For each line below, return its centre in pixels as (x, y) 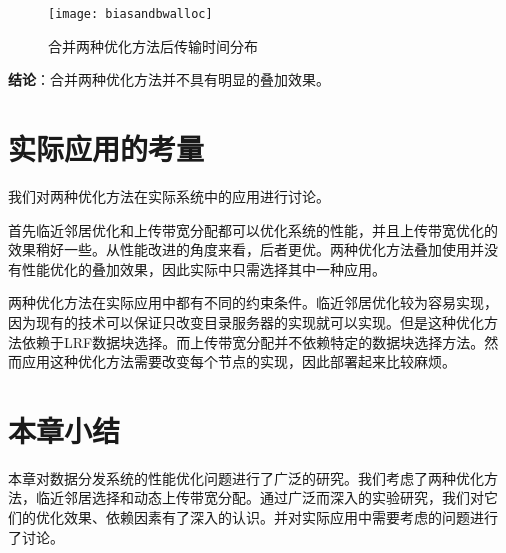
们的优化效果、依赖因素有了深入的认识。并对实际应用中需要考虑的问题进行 (253, 517)
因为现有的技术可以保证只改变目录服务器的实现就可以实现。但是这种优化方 (253, 321)
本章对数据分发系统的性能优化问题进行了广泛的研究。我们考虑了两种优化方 (253, 477)
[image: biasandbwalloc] (130, 14)
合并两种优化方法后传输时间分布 (153, 45)
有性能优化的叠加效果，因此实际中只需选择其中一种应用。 (197, 268)
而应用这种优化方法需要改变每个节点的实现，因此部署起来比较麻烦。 (232, 361)
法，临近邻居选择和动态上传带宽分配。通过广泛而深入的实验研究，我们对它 (253, 497)
